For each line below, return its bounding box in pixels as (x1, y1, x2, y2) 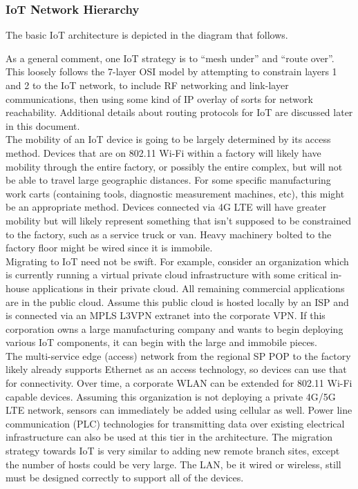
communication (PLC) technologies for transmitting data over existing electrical (6, 416, 345, 430)
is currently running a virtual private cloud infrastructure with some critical (6, 267, 328, 282)
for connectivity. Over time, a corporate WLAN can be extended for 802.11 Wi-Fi (6, 376, 352, 390)
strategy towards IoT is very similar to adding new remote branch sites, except (6, 443, 340, 458)
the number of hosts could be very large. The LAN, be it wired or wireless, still (6, 457, 341, 471)
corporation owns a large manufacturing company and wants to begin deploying (6, 321, 343, 336)
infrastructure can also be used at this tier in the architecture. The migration (6, 430, 333, 444)
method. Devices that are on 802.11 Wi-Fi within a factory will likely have (6, 145, 321, 160)
